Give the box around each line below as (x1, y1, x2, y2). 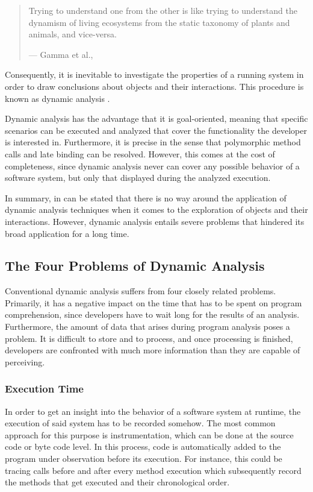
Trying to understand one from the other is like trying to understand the (28, 4, 297, 16)
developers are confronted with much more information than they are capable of (5, 344, 300, 356)
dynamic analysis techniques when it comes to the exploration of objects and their (5, 203, 308, 216)
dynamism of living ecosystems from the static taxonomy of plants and (28, 16, 290, 28)
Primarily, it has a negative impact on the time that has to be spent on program (5, 296, 302, 309)
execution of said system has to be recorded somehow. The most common (5, 417, 276, 429)
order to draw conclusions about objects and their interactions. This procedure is (5, 80, 304, 92)
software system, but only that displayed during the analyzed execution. (5, 171, 271, 184)
